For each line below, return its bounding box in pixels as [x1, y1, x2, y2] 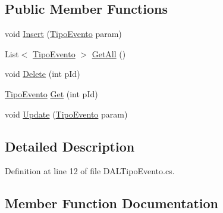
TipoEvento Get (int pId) [5, 87, 98, 100]
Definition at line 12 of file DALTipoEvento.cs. [5, 165, 175, 177]
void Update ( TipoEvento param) [5, 107, 128, 120]
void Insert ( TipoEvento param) [5, 27, 122, 40]
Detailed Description [5, 137, 135, 155]
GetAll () [92, 47, 126, 60]
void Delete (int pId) [5, 67, 80, 80]
